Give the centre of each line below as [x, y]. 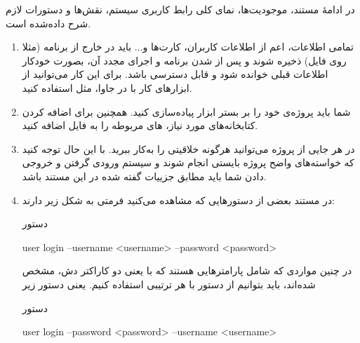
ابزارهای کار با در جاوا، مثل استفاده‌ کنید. [107, 87]
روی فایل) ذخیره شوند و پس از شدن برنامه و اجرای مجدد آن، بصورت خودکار [184, 60]
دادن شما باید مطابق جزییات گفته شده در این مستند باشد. [144, 176]
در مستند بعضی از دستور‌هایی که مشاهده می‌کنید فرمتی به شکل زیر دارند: [178, 200]
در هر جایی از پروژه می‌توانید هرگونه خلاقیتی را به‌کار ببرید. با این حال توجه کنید [188, 148]
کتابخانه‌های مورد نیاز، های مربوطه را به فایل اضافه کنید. [140, 125]
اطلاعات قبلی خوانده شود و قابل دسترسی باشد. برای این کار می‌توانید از [175, 74]
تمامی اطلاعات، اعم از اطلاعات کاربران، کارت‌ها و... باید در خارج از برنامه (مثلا [188, 47]
